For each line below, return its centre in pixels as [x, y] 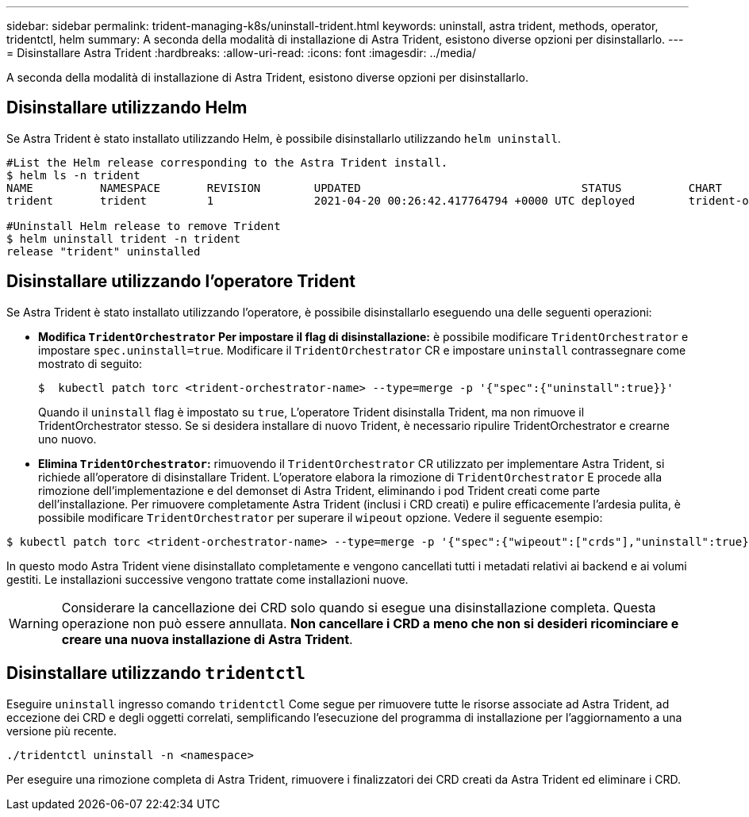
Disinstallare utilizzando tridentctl [156, 673]
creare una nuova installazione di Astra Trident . [207, 639]
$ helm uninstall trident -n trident [124, 238]
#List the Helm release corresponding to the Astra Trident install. [227, 162]
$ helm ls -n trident [73, 175]
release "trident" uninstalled [104, 251]
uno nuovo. [67, 439]
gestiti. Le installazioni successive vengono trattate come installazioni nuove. [207, 579]
